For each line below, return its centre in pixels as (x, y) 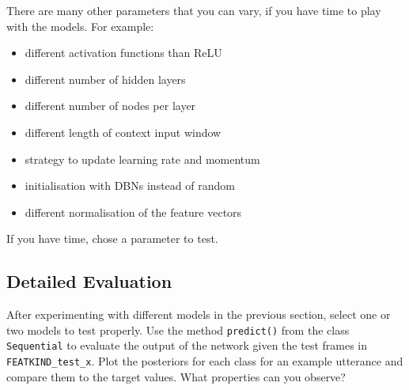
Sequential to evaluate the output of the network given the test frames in (187, 345)
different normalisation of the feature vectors (133, 212)
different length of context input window (123, 132)
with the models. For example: (80, 26)
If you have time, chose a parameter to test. (112, 239)
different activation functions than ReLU (123, 53)
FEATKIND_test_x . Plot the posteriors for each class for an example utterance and (205, 361)
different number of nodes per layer (110, 106)
